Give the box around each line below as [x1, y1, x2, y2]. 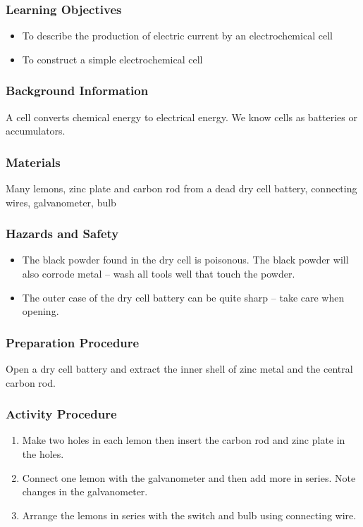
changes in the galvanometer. [22, 484, 148, 499]
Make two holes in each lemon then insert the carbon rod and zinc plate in [22, 433, 345, 447]
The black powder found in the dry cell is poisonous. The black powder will [22, 252, 349, 267]
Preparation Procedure [6, 333, 140, 351]
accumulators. [6, 123, 66, 138]
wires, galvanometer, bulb [6, 194, 116, 209]
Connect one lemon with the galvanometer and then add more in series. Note [22, 470, 356, 485]
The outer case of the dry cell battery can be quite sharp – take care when [22, 290, 345, 304]
